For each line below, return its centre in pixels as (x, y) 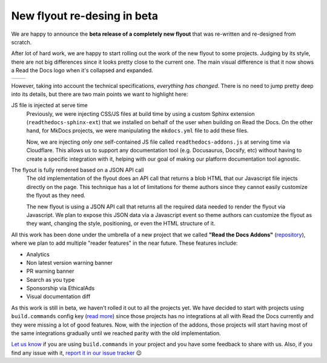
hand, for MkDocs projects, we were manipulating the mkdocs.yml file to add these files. (137, 131)
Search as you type (51, 279)
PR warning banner (50, 271)
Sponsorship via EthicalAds (61, 288)
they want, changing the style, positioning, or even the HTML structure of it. (121, 224)
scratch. (21, 42)
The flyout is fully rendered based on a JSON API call (78, 170)
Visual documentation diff (58, 296)
